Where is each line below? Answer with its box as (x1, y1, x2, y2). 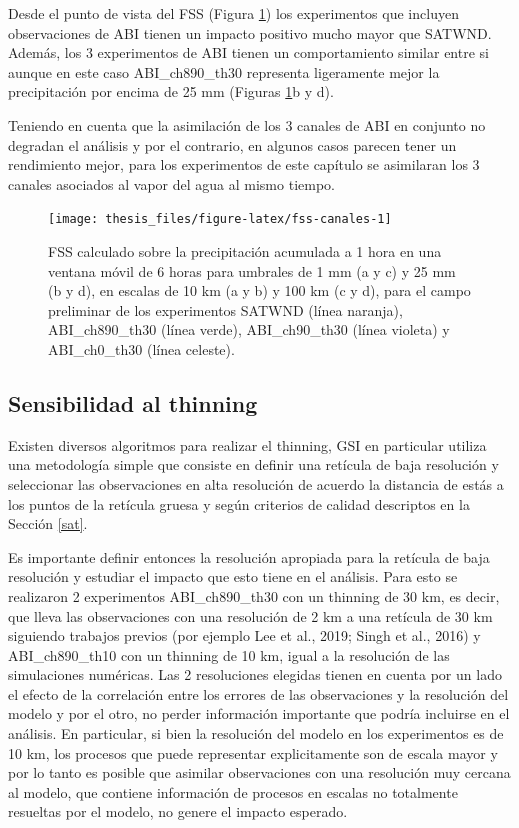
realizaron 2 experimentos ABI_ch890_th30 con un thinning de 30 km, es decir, (8, 585, 500, 606)
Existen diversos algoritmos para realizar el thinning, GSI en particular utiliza (8, 434, 487, 455)
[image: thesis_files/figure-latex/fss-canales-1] (48, 212, 392, 227)
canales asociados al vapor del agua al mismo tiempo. (8, 173, 335, 194)
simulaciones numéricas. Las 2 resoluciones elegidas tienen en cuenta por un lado (8, 664, 502, 685)
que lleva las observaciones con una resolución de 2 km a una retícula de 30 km (8, 605, 493, 626)
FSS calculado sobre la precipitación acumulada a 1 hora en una (48, 241, 442, 261)
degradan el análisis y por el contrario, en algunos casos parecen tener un (8, 134, 457, 155)
